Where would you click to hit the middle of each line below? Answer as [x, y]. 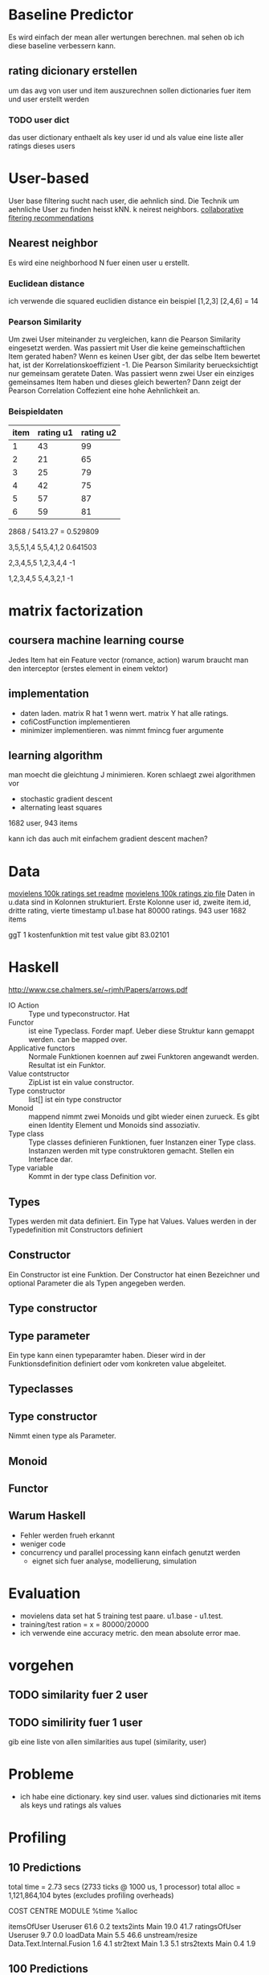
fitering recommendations [51, 217]
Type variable [31, 1168]
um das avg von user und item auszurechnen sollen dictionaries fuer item [130, 90]
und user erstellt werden [49, 99]
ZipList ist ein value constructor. [81, 1083]
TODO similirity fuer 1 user [75, 1722]
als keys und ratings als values [71, 1805]
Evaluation [45, 1593]
